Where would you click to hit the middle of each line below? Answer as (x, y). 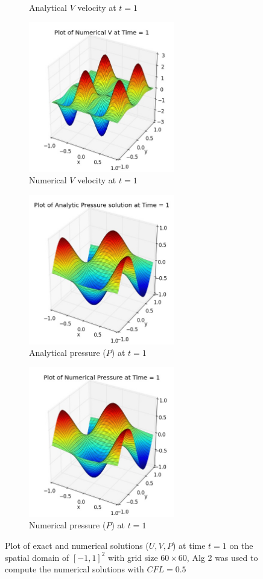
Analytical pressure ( (68, 353)
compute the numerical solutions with (74, 569)
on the (241, 545)
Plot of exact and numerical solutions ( (77, 545)
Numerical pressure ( (68, 525)
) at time (189, 545)
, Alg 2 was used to (222, 557)
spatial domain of (37, 557)
